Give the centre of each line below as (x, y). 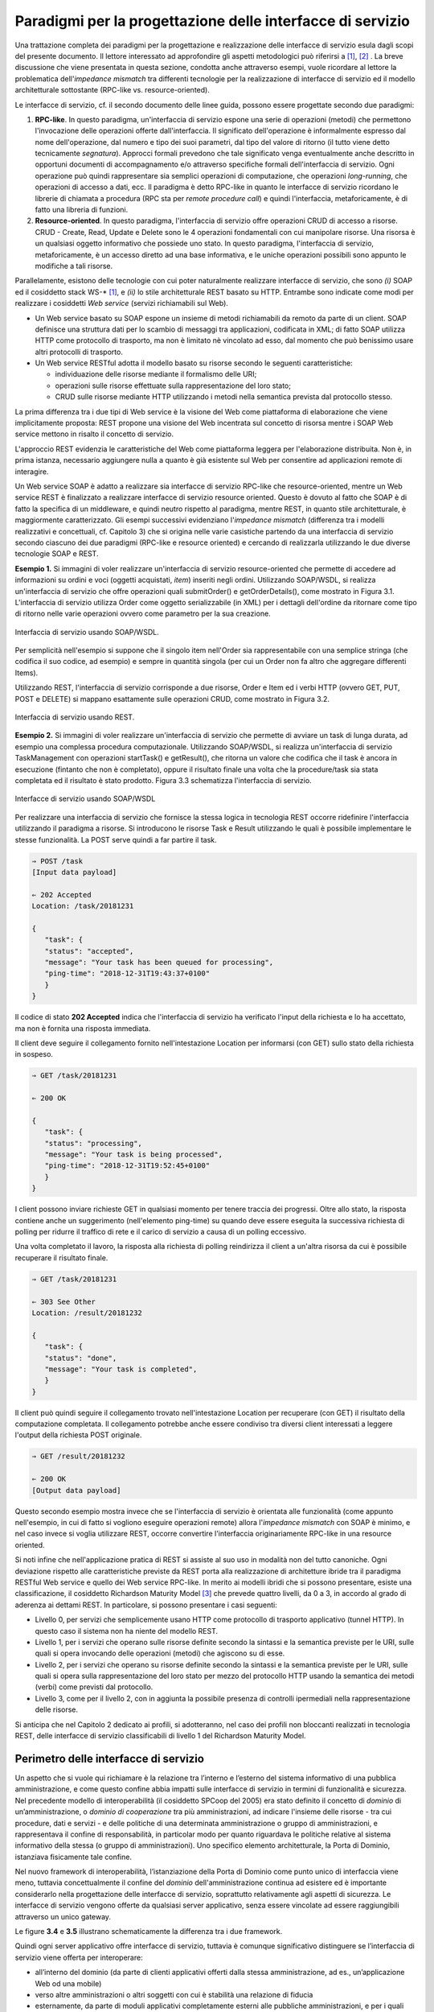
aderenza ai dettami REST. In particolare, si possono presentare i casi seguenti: (146, 1605)
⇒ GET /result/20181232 (79, 1456)
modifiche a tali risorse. (74, 266)
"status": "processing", (93, 1143)
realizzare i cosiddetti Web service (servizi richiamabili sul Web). (122, 303)
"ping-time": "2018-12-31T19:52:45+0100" (127, 1166)
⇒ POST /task (57, 861)
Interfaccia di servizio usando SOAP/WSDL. (87, 632)
